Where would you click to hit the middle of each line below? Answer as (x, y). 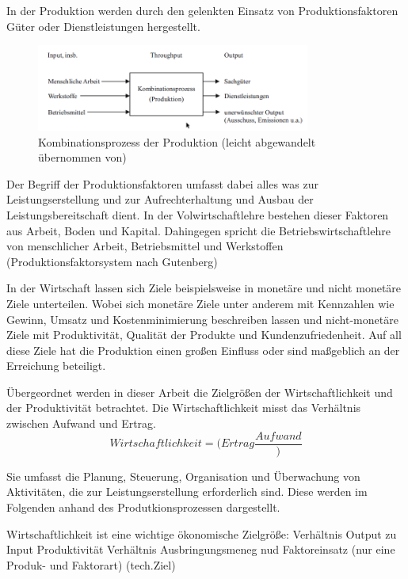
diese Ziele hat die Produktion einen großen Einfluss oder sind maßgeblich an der (203, 350)
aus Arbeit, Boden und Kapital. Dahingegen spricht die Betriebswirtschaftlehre (198, 230)
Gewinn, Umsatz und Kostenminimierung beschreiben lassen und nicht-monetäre (202, 319)
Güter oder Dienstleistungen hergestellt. (103, 26)
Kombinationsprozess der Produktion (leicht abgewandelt (177, 141)
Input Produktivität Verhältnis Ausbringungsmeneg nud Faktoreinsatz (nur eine (201, 549)
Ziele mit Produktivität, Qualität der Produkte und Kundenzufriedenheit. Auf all (204, 335)
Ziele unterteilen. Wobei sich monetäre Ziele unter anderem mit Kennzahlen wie (200, 303)
